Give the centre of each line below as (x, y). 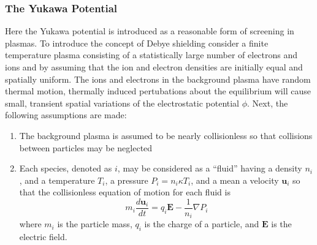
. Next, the (268, 103)
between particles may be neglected (86, 147)
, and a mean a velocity (235, 180)
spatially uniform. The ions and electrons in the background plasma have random (158, 79)
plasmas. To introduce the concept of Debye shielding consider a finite (137, 43)
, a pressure (127, 180)
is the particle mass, (95, 224)
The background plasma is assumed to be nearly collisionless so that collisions (166, 135)
